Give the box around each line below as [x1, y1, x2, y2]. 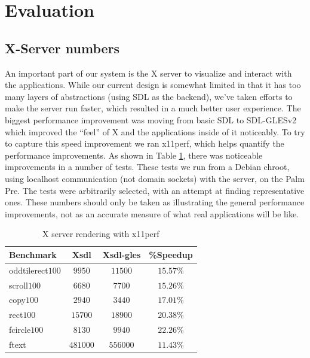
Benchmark [9, 248, 57, 260]
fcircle [9, 323, 31, 336]
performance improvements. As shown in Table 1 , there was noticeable [5, 148, 263, 161]
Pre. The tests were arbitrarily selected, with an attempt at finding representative [5, 184, 305, 196]
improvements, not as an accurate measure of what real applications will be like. [5, 207, 299, 220]
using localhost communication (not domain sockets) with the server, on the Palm [5, 172, 305, 184]
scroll [9, 278, 29, 291]
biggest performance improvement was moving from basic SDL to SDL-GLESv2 [5, 113, 297, 126]
